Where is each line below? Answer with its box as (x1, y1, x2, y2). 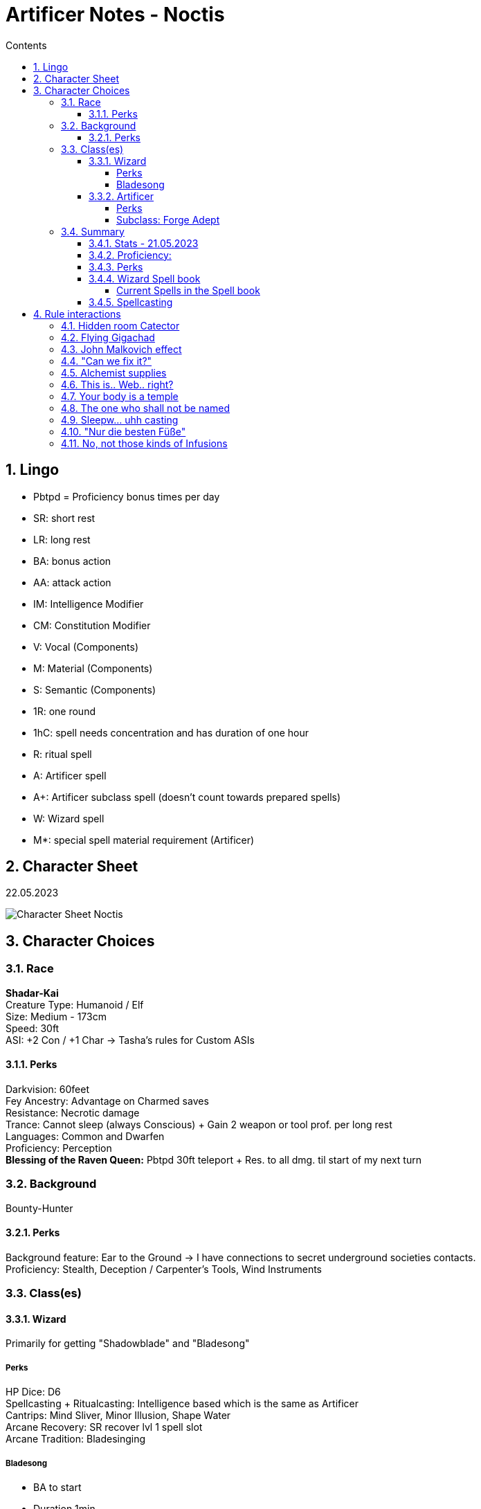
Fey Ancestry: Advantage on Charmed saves (6, 1094, 209, 1107)
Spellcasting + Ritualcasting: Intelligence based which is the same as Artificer (6, 1398, 359, 1410)
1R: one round (33, 705, 96, 717)
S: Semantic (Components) (33, 683, 156, 696)
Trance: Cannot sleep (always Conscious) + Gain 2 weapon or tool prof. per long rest (6, 1118, 392, 1130)
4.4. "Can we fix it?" (61, 354, 152, 367)
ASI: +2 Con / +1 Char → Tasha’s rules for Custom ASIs (6, 1033, 255, 1046)
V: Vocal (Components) (33, 640, 139, 653)
